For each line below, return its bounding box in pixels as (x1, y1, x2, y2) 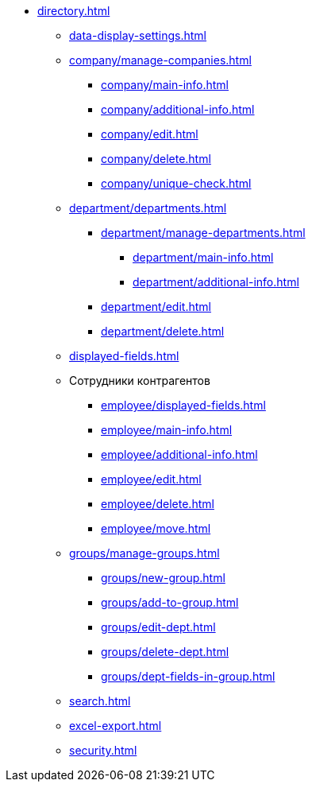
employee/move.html (101, 522, 211, 535)
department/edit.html (101, 300, 211, 313)
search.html (69, 694, 131, 708)
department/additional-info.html (133, 275, 299, 289)
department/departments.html (69, 201, 227, 215)
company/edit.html (101, 127, 198, 141)
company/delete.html (101, 152, 211, 165)
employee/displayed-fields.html (101, 398, 266, 412)
